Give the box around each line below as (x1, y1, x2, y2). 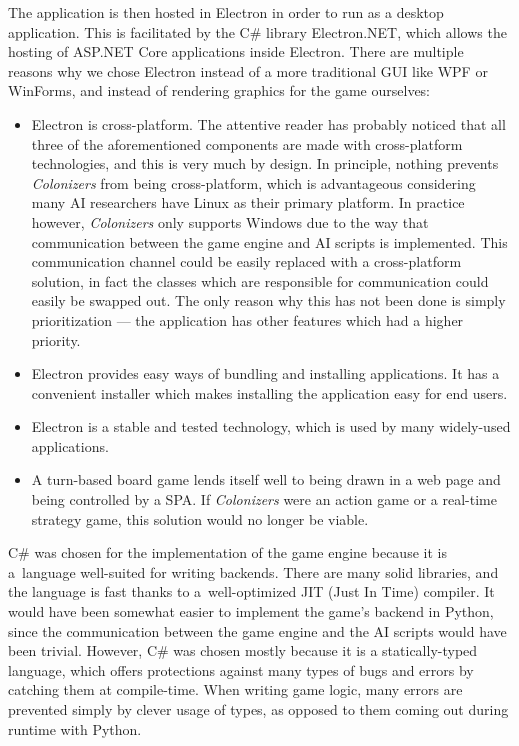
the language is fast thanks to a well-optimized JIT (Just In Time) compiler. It (8, 581, 495, 602)
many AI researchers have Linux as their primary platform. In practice (31, 192, 465, 213)
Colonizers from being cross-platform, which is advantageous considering (31, 172, 476, 193)
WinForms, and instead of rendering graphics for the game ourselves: (8, 80, 431, 101)
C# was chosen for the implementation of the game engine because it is (8, 542, 447, 563)
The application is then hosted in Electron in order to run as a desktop (8, 2, 444, 22)
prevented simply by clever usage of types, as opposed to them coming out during (8, 699, 509, 719)
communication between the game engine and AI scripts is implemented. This (31, 231, 508, 252)
